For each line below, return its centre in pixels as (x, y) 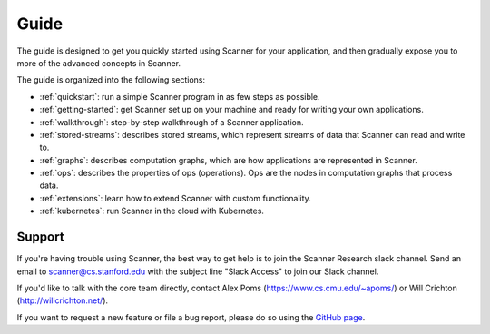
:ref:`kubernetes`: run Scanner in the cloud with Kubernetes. (152, 211)
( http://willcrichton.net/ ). (63, 300)
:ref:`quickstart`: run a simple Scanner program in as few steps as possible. (180, 96)
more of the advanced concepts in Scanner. (99, 63)
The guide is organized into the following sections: (111, 80)
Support (40, 237)
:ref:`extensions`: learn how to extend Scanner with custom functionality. (176, 198)
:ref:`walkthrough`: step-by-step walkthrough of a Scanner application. (171, 122)
